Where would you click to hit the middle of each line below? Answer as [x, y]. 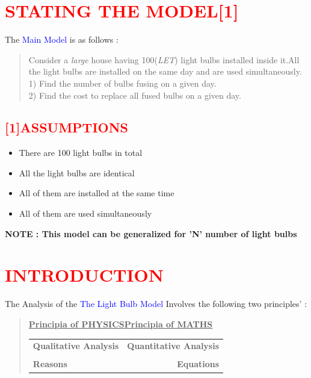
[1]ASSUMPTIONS [67, 127]
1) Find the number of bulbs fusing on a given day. [122, 83]
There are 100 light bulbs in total [81, 153]
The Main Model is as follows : [62, 39]
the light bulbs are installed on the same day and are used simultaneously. [165, 71]
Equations [198, 364]
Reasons [50, 364]
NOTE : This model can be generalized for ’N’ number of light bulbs [151, 233]
